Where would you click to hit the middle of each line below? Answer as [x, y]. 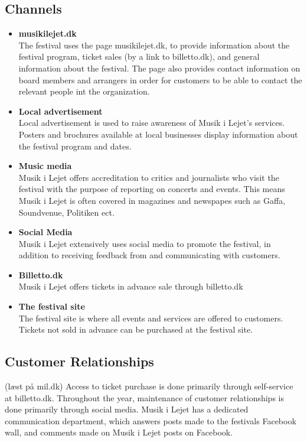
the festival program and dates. [75, 146]
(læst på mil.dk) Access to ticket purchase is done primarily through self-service [149, 386]
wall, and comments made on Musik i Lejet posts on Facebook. [119, 432]
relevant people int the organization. [84, 91]
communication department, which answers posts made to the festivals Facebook [151, 420]
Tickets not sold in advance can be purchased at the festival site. [136, 329]
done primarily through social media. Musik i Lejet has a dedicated [127, 409]
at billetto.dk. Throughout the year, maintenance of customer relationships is [144, 397]
